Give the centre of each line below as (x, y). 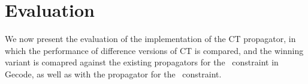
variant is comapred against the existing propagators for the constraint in (142, 62)
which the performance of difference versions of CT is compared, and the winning (154, 50)
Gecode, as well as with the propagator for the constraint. (113, 73)
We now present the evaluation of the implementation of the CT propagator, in (150, 39)
